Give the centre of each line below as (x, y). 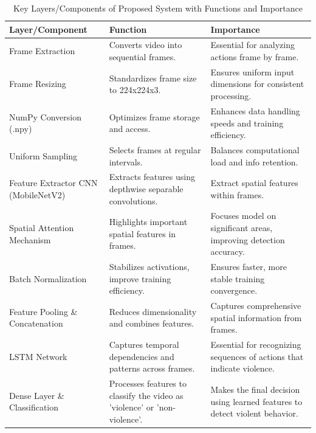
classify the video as (146, 395)
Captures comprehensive (256, 306)
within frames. (237, 194)
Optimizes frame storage (154, 116)
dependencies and (142, 356)
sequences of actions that (257, 356)
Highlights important (148, 222)
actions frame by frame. (255, 57)
